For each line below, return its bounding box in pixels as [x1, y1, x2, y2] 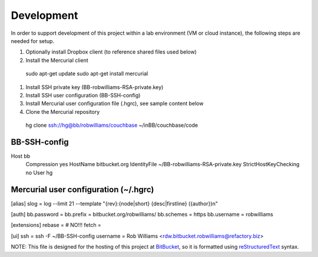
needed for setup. [11, 37, 55, 44]
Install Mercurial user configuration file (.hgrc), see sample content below [25, 100, 204, 107]
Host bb [11, 152, 31, 159]
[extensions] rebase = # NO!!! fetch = [11, 222, 101, 229]
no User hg [25, 169, 53, 176]
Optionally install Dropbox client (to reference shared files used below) [25, 48, 197, 55]
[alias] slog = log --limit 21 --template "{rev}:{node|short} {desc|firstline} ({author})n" [11, 200, 218, 207]
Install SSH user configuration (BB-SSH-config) [25, 91, 141, 98]
